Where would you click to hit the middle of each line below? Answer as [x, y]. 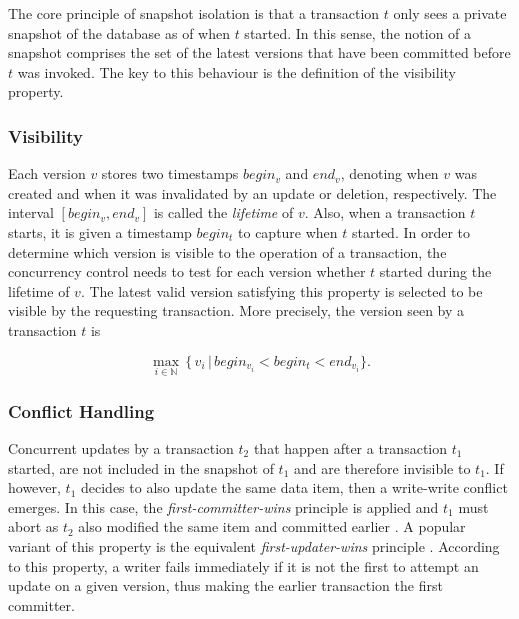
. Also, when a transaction [385, 212]
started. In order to [411, 231]
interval [31, 212]
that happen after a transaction [350, 447]
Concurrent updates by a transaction [121, 447]
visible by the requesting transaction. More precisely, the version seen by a [236, 310]
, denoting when [389, 173]
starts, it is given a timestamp [100, 231]
